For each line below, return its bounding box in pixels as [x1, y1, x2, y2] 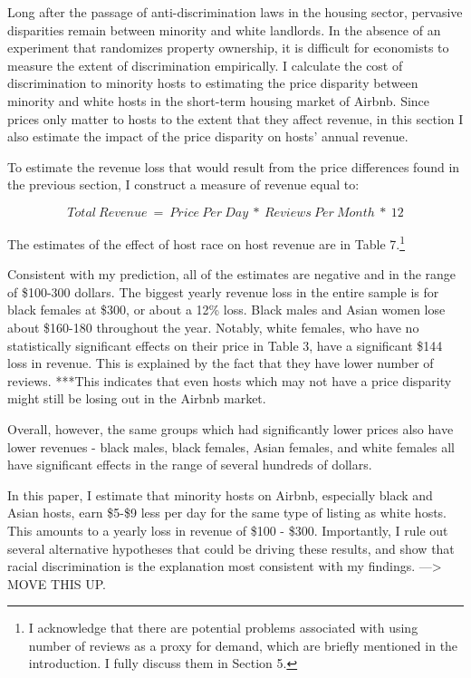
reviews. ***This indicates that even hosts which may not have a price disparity [7, 371, 452, 390]
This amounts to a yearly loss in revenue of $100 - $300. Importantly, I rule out [7, 520, 448, 539]
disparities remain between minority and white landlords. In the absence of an [7, 20, 441, 39]
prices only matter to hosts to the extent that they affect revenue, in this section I [7, 109, 464, 128]
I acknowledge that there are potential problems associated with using [28, 618, 418, 637]
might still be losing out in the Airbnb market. [7, 389, 266, 408]
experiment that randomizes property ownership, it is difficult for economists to [7, 38, 449, 57]
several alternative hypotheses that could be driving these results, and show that [7, 538, 455, 557]
